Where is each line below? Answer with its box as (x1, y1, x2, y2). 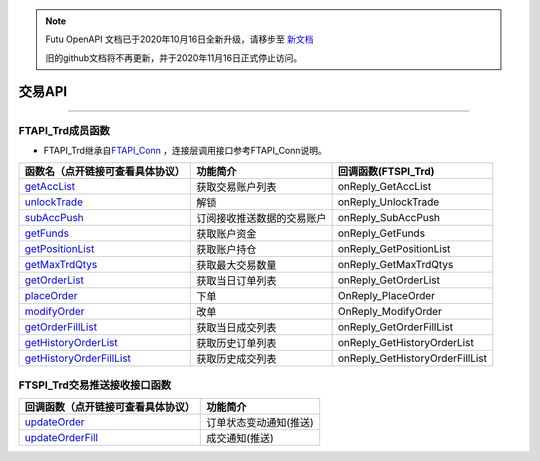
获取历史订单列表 (196, 336, 277, 350)
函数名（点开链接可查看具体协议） (24, 165, 185, 179)
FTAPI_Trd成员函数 (18, 123, 110, 137)
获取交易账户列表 (196, 180, 277, 194)
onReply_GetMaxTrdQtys (337, 258, 454, 272)
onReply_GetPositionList (337, 242, 451, 256)
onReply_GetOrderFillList (337, 320, 454, 334)
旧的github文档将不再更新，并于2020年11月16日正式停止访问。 (45, 51, 303, 64)
